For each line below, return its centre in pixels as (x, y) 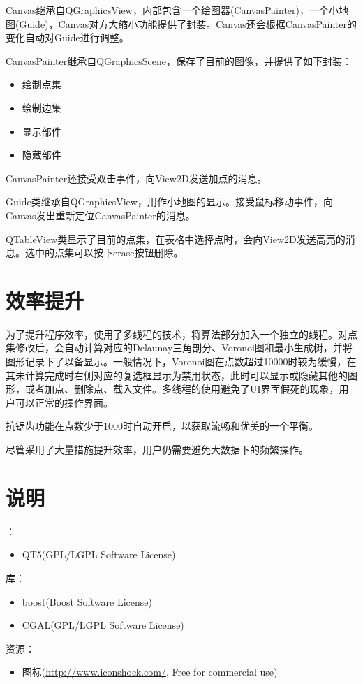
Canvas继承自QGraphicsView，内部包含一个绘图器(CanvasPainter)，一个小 (172, 10)
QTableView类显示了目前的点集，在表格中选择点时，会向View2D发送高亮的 (176, 239)
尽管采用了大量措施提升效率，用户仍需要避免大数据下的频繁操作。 (157, 449)
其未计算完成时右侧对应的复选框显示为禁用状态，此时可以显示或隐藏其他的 (177, 375)
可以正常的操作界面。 (64, 402)
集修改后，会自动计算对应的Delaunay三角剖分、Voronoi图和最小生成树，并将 (179, 348)
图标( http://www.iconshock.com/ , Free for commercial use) (150, 672)
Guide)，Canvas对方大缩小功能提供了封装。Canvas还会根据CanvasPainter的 (188, 23)
